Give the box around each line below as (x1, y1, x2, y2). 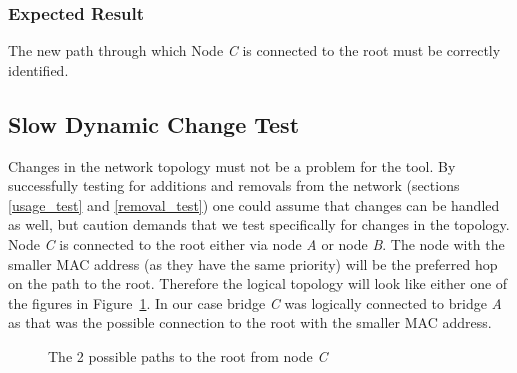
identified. (8, 59, 69, 80)
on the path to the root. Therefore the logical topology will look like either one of (8, 273, 508, 294)
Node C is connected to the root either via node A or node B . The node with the (8, 233, 505, 254)
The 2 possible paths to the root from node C (48, 345, 328, 366)
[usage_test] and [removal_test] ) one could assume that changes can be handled (8, 194, 500, 215)
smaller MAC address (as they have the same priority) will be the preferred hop (8, 253, 498, 274)
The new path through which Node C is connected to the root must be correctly (8, 40, 501, 61)
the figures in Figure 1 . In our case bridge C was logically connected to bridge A (8, 292, 502, 313)
